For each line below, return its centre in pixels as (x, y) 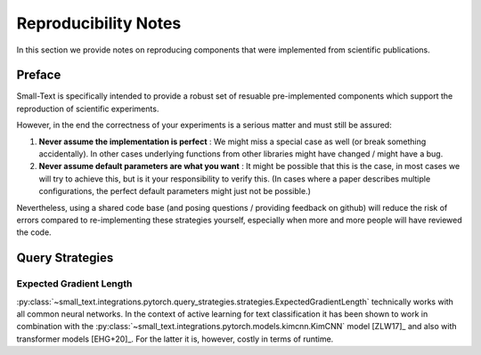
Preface (39, 75)
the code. (34, 232)
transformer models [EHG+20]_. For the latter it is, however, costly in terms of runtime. (175, 339)
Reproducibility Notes (99, 23)
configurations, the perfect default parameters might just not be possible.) (175, 191)
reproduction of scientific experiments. (88, 109)
